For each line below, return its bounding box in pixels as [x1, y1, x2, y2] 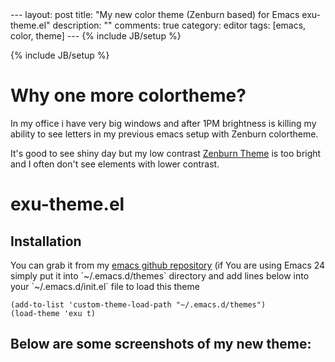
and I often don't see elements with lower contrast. [10, 158, 220, 170]
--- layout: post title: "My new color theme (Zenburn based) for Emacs [10, 9, 300, 20]
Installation [10, 233, 82, 250]
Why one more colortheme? [10, 84, 247, 107]
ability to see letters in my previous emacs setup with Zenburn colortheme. [10, 128, 319, 140]
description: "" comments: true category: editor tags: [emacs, [52, 19, 307, 31]
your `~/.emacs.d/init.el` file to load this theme [10, 280, 200, 292]
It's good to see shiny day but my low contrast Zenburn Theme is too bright [10, 147, 322, 159]
